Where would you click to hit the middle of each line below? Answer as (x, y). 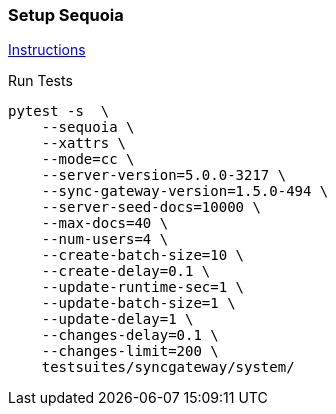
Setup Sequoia (66, 15)
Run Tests (40, 81)
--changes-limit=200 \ (130, 351)
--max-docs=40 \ (105, 223)
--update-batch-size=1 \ (138, 303)
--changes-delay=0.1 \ (130, 335)
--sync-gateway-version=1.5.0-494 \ (185, 191)
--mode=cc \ (88, 159)
